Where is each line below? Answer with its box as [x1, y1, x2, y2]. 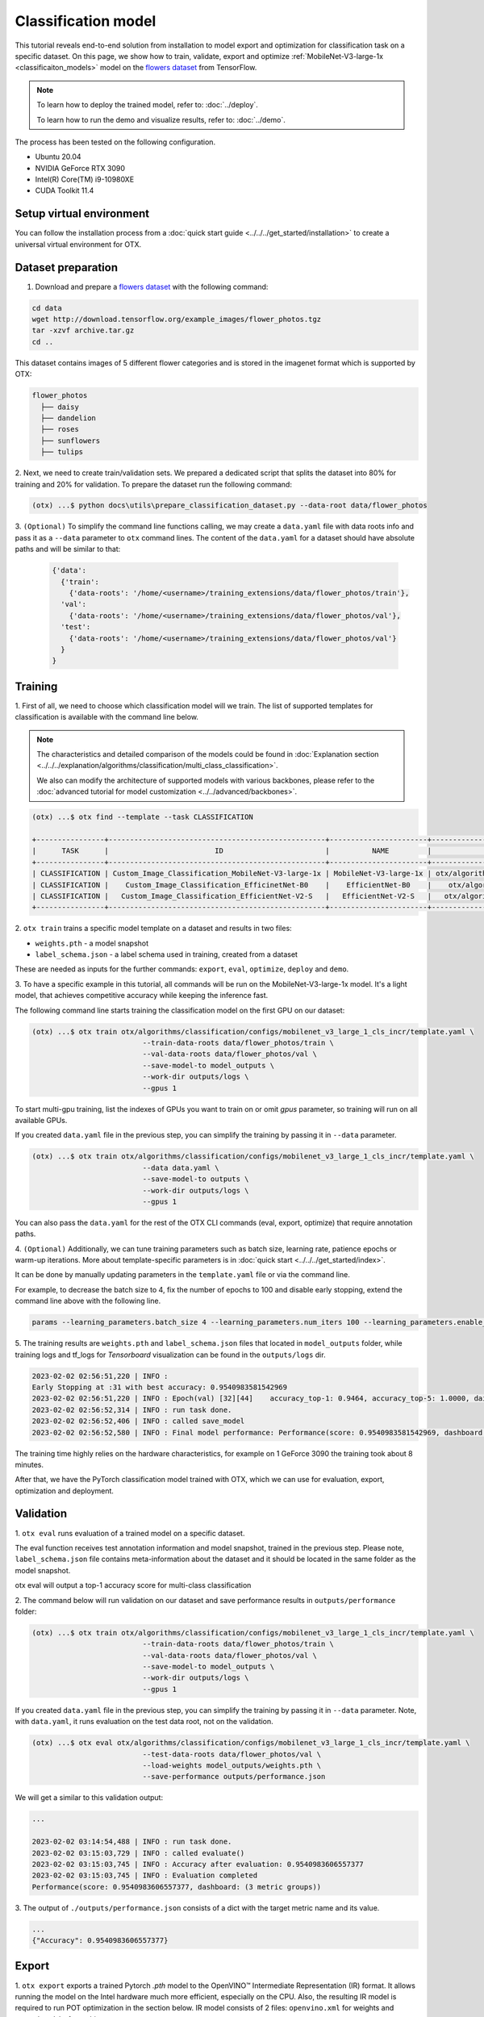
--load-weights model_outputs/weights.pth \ [142, 1761, 322, 1770]
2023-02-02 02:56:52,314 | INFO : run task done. [31, 1405, 232, 1414]
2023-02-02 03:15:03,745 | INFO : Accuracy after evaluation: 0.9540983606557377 [31, 1860, 365, 1869]
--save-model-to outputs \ [142, 1175, 249, 1184]
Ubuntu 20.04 [35, 152, 81, 161]
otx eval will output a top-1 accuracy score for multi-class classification [15, 1581, 252, 1590]
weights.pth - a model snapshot [35, 938, 149, 948]
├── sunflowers [40, 436, 101, 445]
